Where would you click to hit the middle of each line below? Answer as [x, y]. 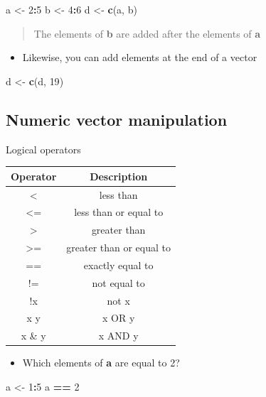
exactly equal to [118, 265]
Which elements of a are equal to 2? [101, 363]
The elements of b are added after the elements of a [147, 33]
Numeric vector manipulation [117, 119]
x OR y [118, 318]
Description [119, 176]
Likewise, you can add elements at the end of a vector [140, 57]
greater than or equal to [119, 248]
